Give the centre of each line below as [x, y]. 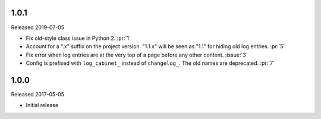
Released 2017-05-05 [38, 94]
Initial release [42, 105]
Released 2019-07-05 [38, 27]
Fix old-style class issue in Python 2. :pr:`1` [78, 38]
